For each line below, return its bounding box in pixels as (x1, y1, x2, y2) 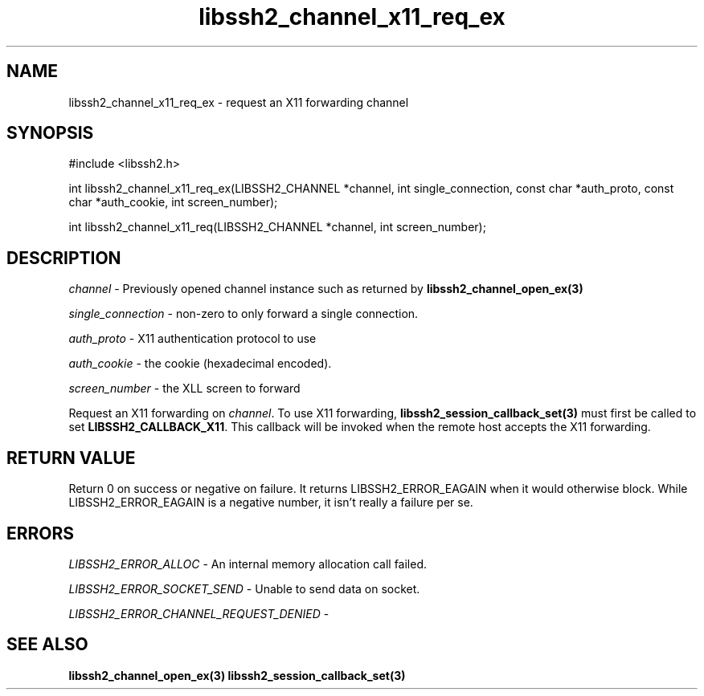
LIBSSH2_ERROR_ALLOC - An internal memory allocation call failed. (68, 556, 428, 571)
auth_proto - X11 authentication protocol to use (68, 332, 317, 346)
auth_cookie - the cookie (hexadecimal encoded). (68, 356, 332, 371)
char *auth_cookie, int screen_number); (68, 195, 278, 210)
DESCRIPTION (6, 247, 121, 268)
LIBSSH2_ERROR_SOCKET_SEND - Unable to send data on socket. (68, 581, 420, 596)
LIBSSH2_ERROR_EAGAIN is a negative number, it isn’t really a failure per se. (68, 495, 473, 510)
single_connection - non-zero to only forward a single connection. (68, 307, 419, 321)
